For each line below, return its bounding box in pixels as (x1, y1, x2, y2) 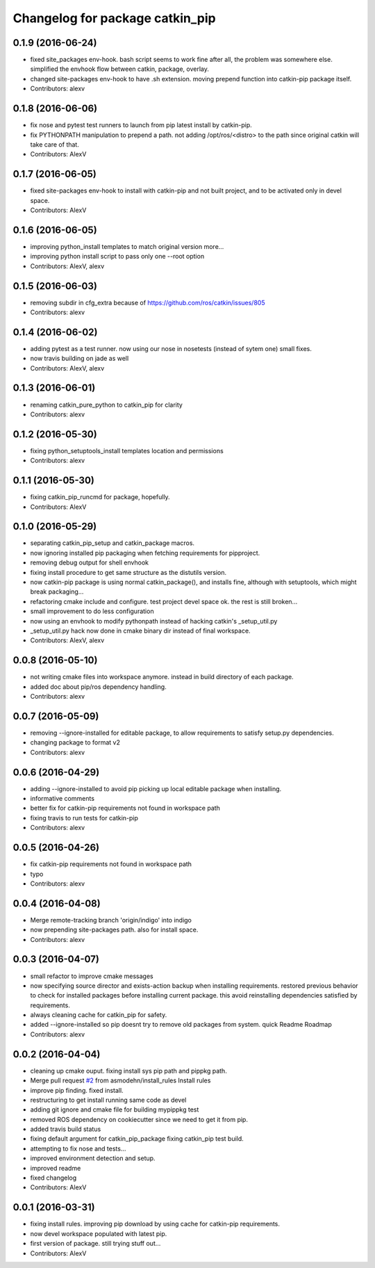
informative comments (30, 795, 95, 803)
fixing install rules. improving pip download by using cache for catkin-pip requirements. (30, 1220, 281, 1228)
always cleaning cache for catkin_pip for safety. (30, 1011, 167, 1019)
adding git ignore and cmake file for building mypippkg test (30, 1105, 199, 1114)
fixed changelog (30, 1173, 77, 1182)
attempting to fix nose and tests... (30, 1144, 126, 1153)
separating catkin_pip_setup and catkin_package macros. (30, 539, 194, 547)
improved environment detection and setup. (30, 1154, 156, 1162)
